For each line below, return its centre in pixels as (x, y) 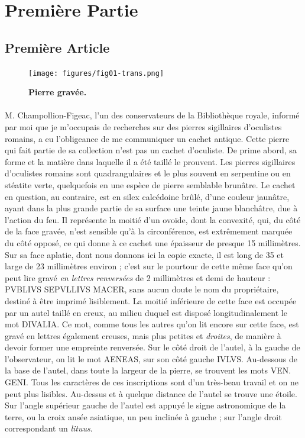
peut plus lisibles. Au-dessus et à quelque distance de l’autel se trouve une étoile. (151, 393)
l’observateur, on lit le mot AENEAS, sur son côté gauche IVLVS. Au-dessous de (151, 358)
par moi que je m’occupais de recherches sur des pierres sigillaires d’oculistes (143, 127)
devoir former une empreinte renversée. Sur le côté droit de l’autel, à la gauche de (152, 347)
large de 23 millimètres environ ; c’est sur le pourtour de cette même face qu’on (149, 266)
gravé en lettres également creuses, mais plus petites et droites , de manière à (143, 335)
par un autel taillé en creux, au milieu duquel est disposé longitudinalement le (146, 312)
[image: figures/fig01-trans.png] (96, 73)
